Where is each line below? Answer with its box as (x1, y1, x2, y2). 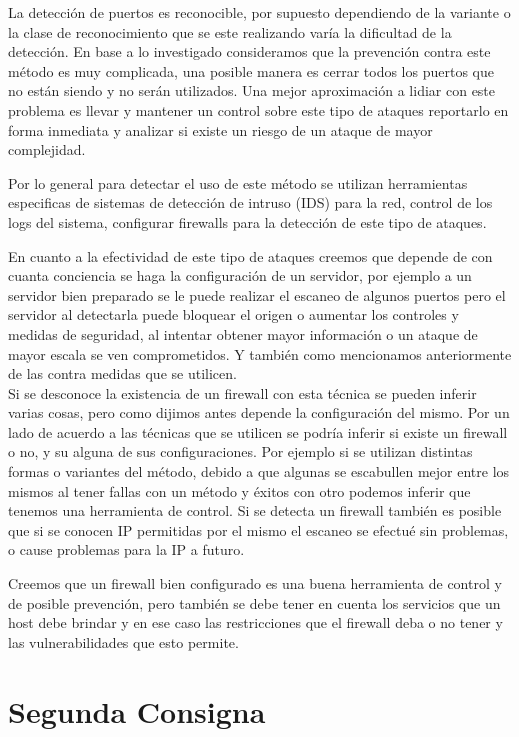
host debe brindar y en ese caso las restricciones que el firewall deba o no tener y (8, 612, 503, 633)
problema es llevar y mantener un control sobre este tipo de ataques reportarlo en (8, 99, 509, 120)
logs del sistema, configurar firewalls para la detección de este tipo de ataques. (8, 211, 487, 232)
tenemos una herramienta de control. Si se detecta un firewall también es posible (8, 500, 502, 521)
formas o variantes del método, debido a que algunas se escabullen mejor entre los (8, 461, 510, 482)
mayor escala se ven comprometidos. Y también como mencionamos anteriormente (8, 343, 512, 364)
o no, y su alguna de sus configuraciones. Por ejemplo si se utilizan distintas (8, 441, 473, 462)
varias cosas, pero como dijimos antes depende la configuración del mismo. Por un (8, 402, 510, 423)
